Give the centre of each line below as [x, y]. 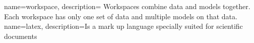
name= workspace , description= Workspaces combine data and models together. [127, 6]
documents [21, 36]
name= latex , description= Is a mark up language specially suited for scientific [123, 26]
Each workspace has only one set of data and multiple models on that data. [121, 16]
